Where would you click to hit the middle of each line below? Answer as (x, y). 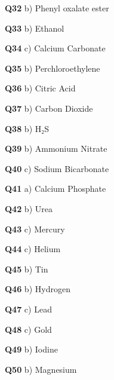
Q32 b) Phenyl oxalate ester (57, 8)
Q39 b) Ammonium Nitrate (56, 148)
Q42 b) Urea (29, 208)
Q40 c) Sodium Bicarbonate (57, 168)
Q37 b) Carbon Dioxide (49, 108)
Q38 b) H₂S (27, 128)
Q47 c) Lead (28, 309)
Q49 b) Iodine (31, 349)
